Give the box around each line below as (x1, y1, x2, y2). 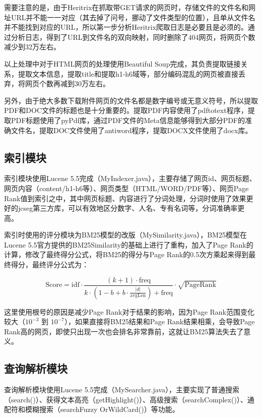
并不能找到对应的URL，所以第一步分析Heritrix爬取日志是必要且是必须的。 (4, 22, 248, 32)
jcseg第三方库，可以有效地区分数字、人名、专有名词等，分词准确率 (18, 203, 238, 213)
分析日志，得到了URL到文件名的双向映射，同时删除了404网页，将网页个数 (11, 31, 255, 42)
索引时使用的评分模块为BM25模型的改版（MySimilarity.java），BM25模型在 (4, 229, 247, 240)
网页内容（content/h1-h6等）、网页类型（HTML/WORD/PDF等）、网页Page (4, 183, 249, 193)
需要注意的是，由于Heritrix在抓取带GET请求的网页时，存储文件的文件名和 (4, 2, 248, 12)
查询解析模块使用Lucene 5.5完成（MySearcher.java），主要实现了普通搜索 (4, 384, 239, 395)
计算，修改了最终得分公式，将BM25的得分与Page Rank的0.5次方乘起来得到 (4, 249, 249, 260)
